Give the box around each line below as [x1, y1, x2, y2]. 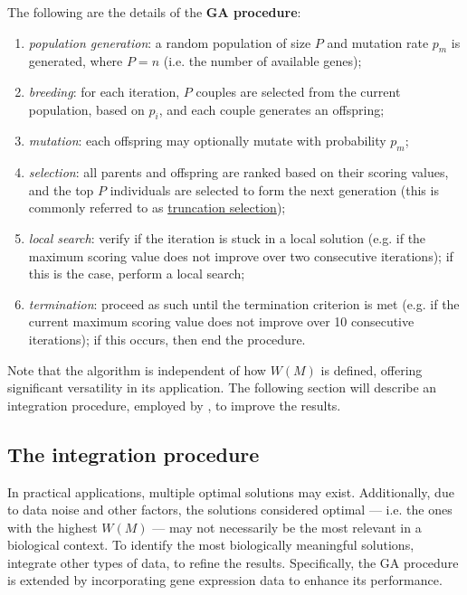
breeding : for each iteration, [28, 81, 180, 100]
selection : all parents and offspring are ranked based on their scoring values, [28, 163, 449, 182]
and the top [28, 180, 94, 199]
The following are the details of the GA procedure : [7, 3, 301, 21]
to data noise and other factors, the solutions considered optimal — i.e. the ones [7, 500, 453, 519]
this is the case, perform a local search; [28, 264, 245, 283]
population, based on [28, 99, 145, 118]
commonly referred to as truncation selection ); [28, 198, 286, 217]
